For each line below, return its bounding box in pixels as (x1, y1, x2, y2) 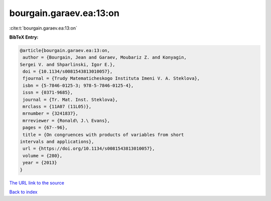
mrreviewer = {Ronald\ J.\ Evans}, (23, 118, 110, 123)
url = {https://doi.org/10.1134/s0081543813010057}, (23, 146, 155, 151)
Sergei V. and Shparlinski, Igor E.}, (20, 62, 115, 67)
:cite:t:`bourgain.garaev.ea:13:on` (9, 25, 78, 31)
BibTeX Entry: (9, 34, 39, 40)
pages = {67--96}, (23, 125, 68, 130)
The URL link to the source (9, 179, 65, 185)
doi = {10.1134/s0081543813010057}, (23, 69, 113, 75)
